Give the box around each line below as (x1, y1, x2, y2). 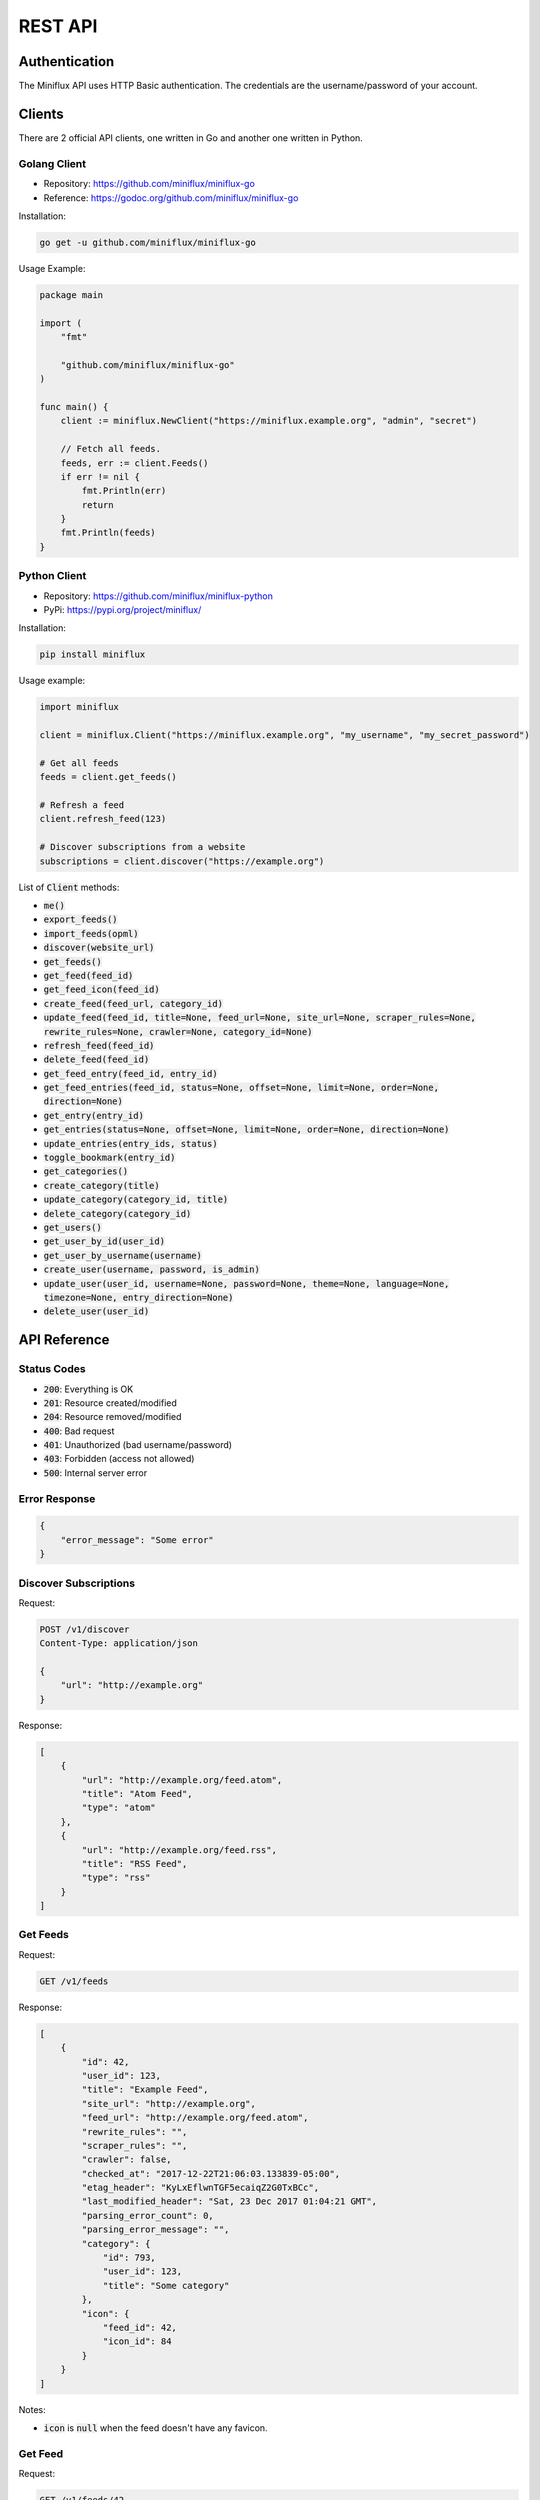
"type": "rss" (81, 1872, 151, 1884)
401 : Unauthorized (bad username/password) (43, 1439, 233, 1451)
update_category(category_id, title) (43, 1194, 229, 1205)
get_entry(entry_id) (43, 1110, 145, 1121)
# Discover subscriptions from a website (39, 841, 246, 853)
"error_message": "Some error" (60, 1534, 214, 1545)
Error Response (18, 1491, 96, 1505)
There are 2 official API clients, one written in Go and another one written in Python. (18, 131, 364, 144)
